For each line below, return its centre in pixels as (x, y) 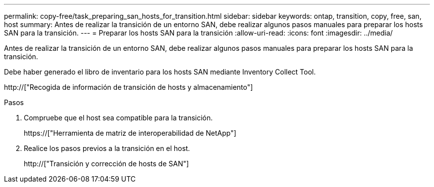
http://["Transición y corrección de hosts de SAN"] (107, 164)
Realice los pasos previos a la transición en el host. (107, 148)
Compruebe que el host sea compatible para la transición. (118, 118)
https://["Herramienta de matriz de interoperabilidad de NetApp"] (130, 133)
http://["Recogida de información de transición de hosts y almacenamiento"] (129, 87)
